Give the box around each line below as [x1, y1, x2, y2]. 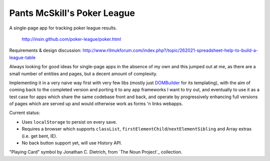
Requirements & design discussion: [9, 47, 82, 53]
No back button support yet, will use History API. [21, 140, 122, 146]
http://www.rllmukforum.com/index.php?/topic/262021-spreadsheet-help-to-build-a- [82, 47, 258, 53]
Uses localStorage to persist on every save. [21, 119, 117, 125]
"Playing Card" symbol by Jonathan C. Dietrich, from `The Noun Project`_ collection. [9, 149, 182, 155]
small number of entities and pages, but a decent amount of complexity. [9, 70, 157, 77]
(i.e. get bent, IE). [21, 133, 57, 139]
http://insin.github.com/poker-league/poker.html [21, 36, 121, 42]
